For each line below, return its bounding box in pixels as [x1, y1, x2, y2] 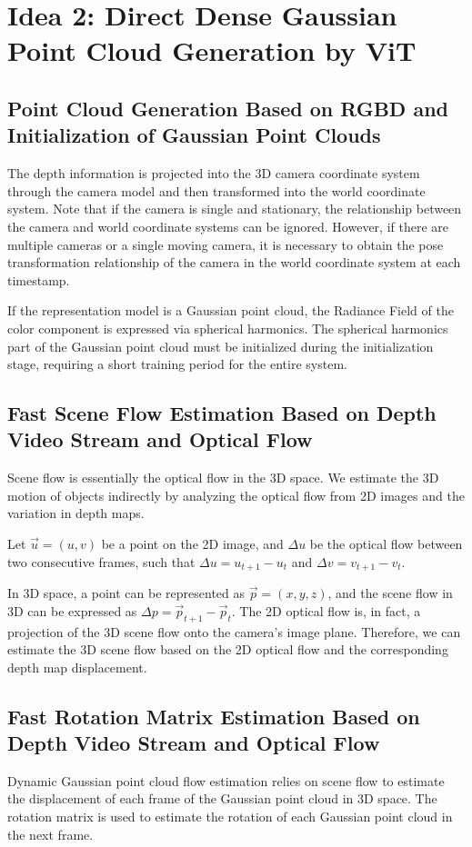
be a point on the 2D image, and [101, 534, 284, 553]
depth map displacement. [7, 657, 147, 676]
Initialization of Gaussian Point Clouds [7, 121, 381, 149]
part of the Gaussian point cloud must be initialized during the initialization [7, 336, 434, 355]
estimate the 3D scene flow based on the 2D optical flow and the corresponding [7, 640, 448, 659]
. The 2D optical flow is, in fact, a [231, 601, 421, 620]
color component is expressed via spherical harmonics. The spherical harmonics [7, 318, 448, 337]
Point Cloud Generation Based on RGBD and [7, 94, 449, 122]
